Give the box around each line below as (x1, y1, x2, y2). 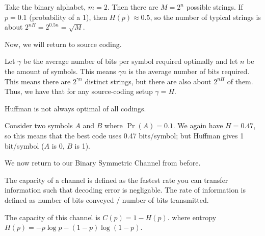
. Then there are (107, 2, 158, 12)
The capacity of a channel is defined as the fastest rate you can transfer (5, 174, 228, 185)
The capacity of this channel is (5, 211, 100, 222)
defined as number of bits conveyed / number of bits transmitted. (5, 194, 209, 205)
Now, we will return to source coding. (5, 38, 122, 49)
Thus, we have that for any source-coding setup (5, 86, 153, 97)
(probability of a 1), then (29, 11, 108, 22)
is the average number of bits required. (128, 65, 250, 76)
